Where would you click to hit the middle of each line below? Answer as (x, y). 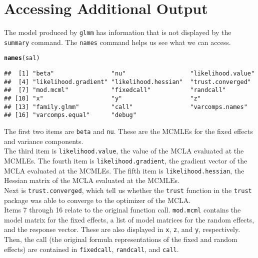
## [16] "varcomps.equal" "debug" (70, 115)
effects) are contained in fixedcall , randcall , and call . (91, 249)
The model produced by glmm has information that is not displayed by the (118, 32)
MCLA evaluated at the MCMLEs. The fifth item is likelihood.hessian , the (124, 170)
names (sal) (22, 58)
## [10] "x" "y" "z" (102, 99)
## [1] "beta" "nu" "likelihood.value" (129, 74)
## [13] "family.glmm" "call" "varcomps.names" (126, 107)
